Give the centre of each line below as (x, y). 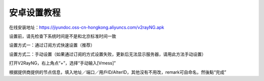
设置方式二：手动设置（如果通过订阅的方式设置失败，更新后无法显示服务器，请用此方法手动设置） (108, 54)
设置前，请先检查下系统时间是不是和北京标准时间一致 (63, 36)
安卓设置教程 (35, 13)
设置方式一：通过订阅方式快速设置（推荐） (52, 45)
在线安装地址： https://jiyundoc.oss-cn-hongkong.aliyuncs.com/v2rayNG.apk (87, 27)
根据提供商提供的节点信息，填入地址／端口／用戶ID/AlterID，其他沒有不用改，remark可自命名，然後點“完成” (118, 72)
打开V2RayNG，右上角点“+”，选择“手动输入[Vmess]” (62, 63)
